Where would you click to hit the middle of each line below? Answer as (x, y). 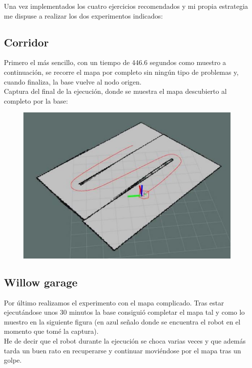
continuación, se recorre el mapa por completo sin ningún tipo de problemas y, (121, 72)
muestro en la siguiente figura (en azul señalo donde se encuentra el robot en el (122, 321)
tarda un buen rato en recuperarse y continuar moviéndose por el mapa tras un (123, 350)
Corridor (26, 42)
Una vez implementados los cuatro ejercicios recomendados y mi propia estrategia (126, 6)
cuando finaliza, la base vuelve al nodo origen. (73, 81)
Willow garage (41, 282)
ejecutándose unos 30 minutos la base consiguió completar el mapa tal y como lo (125, 312)
